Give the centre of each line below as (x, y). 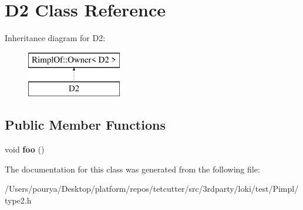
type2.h (18, 200)
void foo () (25, 149)
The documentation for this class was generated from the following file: (132, 169)
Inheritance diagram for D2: (55, 38)
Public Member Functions (85, 125)
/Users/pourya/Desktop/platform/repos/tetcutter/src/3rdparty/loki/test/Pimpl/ (152, 189)
